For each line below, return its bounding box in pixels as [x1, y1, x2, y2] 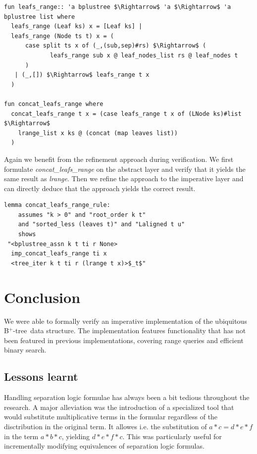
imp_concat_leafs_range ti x [11, 250, 107, 257]
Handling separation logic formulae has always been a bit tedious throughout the [4, 392, 250, 403]
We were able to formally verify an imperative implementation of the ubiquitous [4, 315, 247, 326]
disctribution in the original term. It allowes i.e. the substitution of [4, 421, 207, 431]
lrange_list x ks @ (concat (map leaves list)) [18, 129, 178, 137]
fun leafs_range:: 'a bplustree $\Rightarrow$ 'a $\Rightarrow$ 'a [4, 3, 231, 10]
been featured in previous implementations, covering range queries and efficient [4, 335, 244, 345]
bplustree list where [4, 13, 75, 20]
